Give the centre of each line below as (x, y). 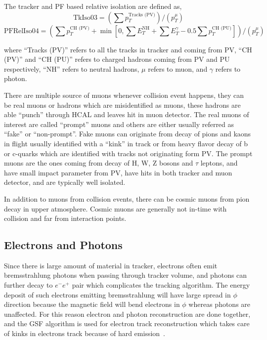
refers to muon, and (178, 68)
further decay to (28, 285)
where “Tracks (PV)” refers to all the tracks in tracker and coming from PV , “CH (128, 49)
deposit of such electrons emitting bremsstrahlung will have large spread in (117, 294)
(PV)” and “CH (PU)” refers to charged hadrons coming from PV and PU (117, 59)
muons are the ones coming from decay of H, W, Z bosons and (99, 163)
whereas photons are (220, 304)
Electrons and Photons (63, 245)
